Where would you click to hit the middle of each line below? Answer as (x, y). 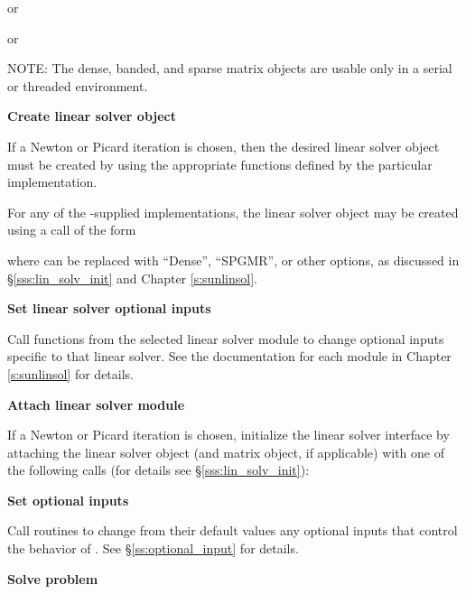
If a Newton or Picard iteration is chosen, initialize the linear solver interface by (228, 435)
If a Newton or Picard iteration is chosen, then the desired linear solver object (224, 146)
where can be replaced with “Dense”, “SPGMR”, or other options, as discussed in (233, 260)
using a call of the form (72, 230)
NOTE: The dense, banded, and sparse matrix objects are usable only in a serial (230, 68)
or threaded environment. (78, 85)
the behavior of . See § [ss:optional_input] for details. (153, 548)
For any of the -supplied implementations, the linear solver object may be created (233, 212)
